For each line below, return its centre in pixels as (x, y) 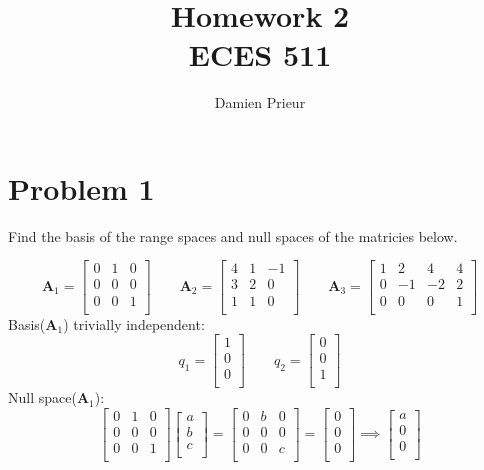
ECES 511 (260, 54)
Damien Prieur (260, 102)
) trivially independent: (134, 323)
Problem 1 (81, 187)
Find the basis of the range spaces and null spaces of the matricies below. (233, 235)
